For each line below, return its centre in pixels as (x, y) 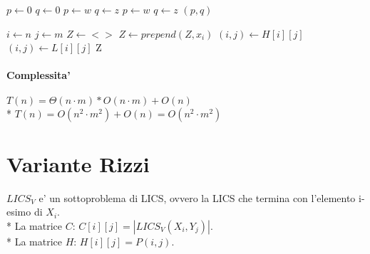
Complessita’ (38, 75)
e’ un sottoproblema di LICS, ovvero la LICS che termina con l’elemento (197, 197)
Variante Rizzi (78, 163)
